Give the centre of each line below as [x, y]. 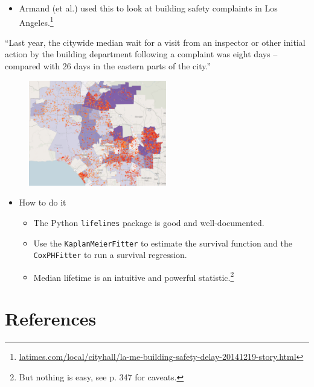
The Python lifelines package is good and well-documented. [149, 222]
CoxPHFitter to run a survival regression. [110, 255]
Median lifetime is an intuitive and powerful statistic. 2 [134, 276]
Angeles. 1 [36, 21]
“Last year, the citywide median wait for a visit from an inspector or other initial [155, 42]
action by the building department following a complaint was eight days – [141, 54]
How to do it [43, 202]
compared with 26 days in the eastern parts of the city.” [108, 66]
